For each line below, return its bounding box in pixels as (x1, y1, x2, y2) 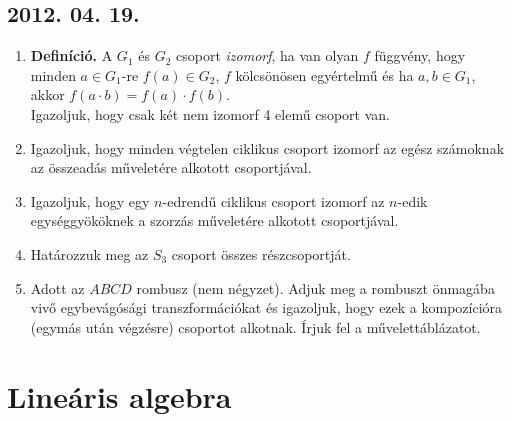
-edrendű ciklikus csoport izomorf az (162, 190, 385, 211)
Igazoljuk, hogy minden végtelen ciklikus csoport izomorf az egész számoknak (30, 137, 505, 158)
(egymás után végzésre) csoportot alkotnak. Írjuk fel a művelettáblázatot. (30, 316, 481, 337)
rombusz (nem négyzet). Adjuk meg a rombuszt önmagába (136, 277, 495, 298)
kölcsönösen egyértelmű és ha (235, 64, 414, 85)
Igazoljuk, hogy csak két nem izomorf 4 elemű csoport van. (30, 103, 390, 124)
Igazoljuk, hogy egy (30, 190, 150, 211)
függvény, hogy (374, 45, 466, 66)
